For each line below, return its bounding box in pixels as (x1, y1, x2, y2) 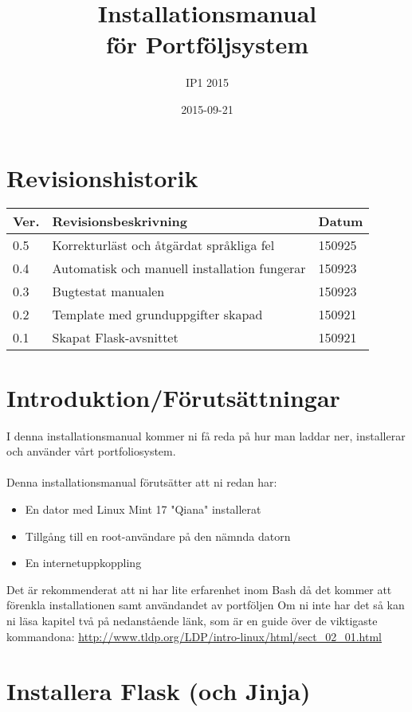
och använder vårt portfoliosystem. (6, 443, 176, 460)
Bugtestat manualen (52, 282, 165, 301)
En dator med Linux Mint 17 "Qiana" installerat (25, 500, 261, 517)
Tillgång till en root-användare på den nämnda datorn (25, 527, 291, 544)
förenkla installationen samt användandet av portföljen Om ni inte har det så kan (6, 597, 405, 613)
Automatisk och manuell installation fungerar (52, 259, 306, 278)
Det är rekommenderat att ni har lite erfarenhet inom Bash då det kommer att (6, 581, 392, 597)
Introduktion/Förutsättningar (6, 381, 340, 413)
